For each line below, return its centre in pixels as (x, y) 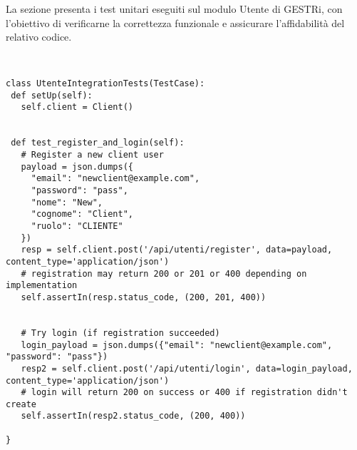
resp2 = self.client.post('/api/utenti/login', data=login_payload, (187, 368)
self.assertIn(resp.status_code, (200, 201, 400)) (144, 297)
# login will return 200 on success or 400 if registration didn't (184, 393)
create (21, 404)
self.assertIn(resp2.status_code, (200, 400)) (133, 416)
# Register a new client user (92, 155)
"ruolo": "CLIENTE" (77, 226)
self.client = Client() (77, 107)
